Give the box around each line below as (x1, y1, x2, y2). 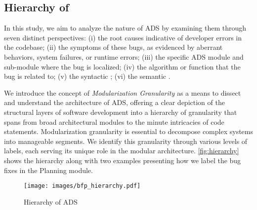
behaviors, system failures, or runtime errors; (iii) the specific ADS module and (4, 51, 244, 62)
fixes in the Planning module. (4, 165, 93, 175)
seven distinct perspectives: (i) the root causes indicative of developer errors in (4, 32, 242, 42)
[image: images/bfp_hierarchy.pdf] (24, 182, 141, 190)
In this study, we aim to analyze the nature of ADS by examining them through (4, 23, 247, 33)
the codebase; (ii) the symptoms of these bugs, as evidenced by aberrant (4, 42, 223, 52)
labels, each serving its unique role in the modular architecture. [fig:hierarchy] (4, 145, 239, 156)
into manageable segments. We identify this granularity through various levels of (4, 136, 248, 146)
